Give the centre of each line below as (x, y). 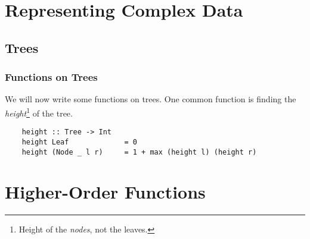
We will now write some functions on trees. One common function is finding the (151, 99)
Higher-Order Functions (105, 192)
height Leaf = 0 (79, 142)
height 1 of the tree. (39, 112)
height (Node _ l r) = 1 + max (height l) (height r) (139, 152)
